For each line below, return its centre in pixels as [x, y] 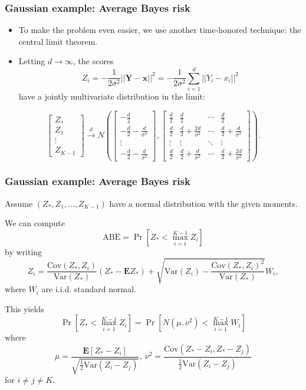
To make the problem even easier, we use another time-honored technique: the [160, 30]
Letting [32, 61]
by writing [24, 251]
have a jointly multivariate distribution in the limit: [112, 96]
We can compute [35, 223]
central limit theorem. [58, 41]
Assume [19, 203]
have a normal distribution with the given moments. [203, 203]
